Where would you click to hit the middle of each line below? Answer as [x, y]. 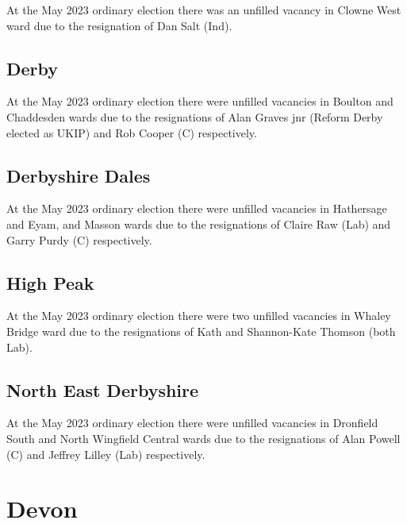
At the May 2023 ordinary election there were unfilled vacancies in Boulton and [200, 101]
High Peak [50, 282]
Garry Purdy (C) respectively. [79, 239]
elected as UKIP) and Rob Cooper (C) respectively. [132, 132]
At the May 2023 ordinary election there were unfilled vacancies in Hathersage [197, 208]
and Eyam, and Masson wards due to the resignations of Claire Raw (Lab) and [199, 223]
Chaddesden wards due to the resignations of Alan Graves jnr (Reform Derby [195, 116]
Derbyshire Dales [79, 175]
